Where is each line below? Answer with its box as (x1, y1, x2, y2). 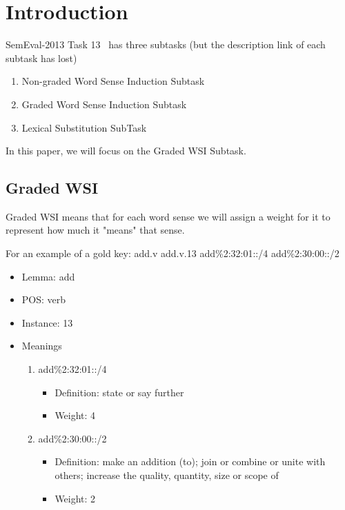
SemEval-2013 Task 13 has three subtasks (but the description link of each (6, 37, 326, 52)
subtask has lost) (6, 50, 77, 65)
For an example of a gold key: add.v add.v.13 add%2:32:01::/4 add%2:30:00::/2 (6, 246, 339, 261)
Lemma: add (21, 269, 75, 283)
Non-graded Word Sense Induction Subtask (21, 74, 205, 88)
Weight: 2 (55, 491, 96, 505)
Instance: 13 (21, 315, 73, 329)
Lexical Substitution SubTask (21, 120, 147, 134)
